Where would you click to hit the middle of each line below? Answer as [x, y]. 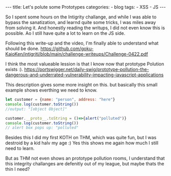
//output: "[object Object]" [36, 109]
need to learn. [20, 148]
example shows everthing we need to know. [52, 90]
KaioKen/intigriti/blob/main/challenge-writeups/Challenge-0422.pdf [77, 54]
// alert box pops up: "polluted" [42, 128]
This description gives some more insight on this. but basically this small [81, 85]
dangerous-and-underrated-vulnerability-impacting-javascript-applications [84, 75]
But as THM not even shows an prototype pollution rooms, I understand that [85, 158]
